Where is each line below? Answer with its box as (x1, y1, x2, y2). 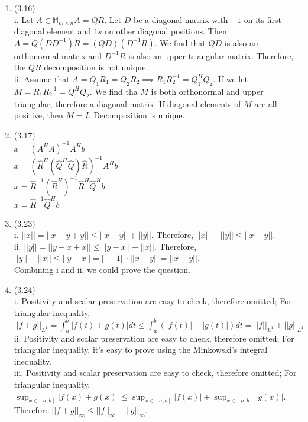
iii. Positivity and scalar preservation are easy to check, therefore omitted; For (14, 366, 297, 379)
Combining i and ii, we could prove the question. (14, 263, 190, 275)
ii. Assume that (14, 72, 70, 85)
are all (254, 97, 277, 109)
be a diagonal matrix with (134, 13, 228, 25)
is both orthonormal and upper (151, 85, 264, 97)
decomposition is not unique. (44, 61, 148, 73)
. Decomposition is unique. (88, 109, 185, 121)
